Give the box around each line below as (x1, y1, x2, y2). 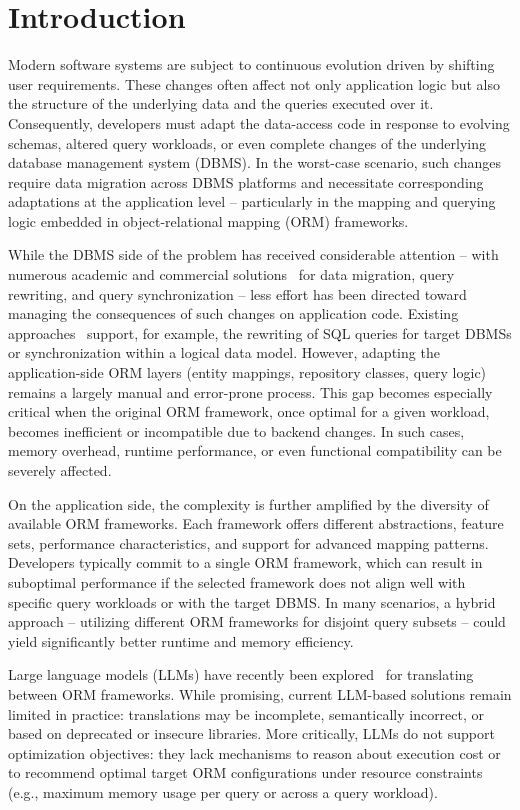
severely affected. (8, 460, 112, 480)
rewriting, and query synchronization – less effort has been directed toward (8, 283, 467, 304)
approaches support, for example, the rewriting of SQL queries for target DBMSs (8, 322, 512, 343)
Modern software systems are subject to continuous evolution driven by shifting (8, 54, 495, 75)
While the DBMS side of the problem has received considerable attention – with (8, 244, 499, 265)
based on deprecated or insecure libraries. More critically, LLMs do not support (8, 723, 495, 744)
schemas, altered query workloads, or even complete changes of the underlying (8, 132, 487, 153)
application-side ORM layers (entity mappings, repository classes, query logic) (8, 362, 487, 383)
